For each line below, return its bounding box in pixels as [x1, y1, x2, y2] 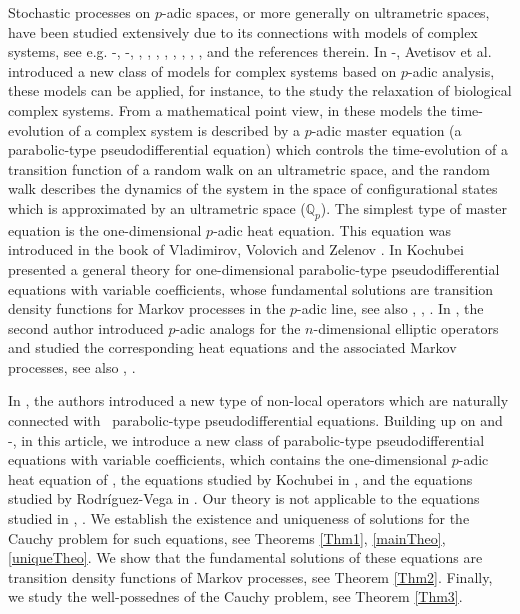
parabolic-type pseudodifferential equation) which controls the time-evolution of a [8, 139, 509, 160]
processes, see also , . [8, 356, 136, 377]
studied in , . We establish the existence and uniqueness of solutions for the [8, 508, 470, 529]
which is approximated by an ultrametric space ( [8, 197, 306, 218]
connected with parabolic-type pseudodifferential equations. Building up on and [8, 410, 503, 431]
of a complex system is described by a [68, 119, 300, 140]
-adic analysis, [408, 60, 495, 81]
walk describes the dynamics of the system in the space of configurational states [8, 178, 498, 199]
